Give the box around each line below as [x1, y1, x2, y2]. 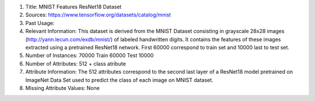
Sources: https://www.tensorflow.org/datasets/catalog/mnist [25, 12, 171, 19]
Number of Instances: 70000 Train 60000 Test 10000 [25, 52, 154, 59]
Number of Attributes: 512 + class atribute [25, 60, 127, 67]
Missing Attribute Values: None [25, 84, 100, 91]
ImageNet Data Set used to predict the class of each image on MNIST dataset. [25, 76, 213, 84]
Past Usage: [25, 19, 55, 26]
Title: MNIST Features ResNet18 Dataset [25, 3, 122, 10]
